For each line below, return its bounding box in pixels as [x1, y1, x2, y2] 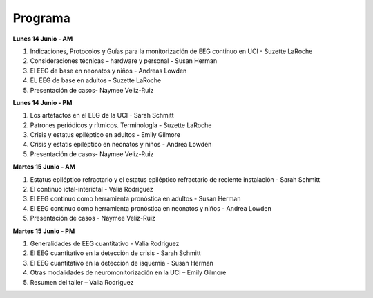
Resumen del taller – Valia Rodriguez [30, 278, 134, 286]
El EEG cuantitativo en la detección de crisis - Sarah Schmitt [30, 249, 201, 257]
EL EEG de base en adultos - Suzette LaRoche [30, 76, 162, 84]
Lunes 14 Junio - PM [12, 98, 73, 106]
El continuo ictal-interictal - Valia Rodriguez [30, 185, 153, 194]
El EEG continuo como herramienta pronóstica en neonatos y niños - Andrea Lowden [30, 204, 272, 212]
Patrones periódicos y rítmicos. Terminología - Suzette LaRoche [30, 121, 212, 129]
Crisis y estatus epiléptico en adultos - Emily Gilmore [30, 131, 181, 139]
